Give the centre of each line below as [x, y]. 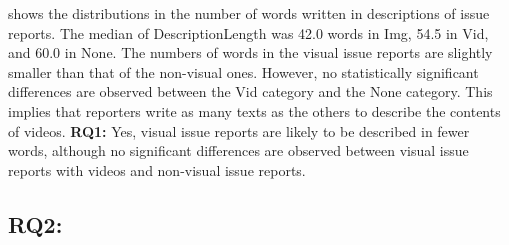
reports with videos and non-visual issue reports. [157, 169]
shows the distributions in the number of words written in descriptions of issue [249, 13]
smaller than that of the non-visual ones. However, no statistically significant [243, 71]
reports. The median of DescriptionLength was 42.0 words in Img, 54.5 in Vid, [248, 32]
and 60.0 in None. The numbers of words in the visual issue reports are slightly [250, 52]
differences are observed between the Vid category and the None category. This [250, 91]
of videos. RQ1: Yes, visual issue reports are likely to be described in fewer [239, 130]
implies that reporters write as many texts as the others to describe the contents [254, 110]
